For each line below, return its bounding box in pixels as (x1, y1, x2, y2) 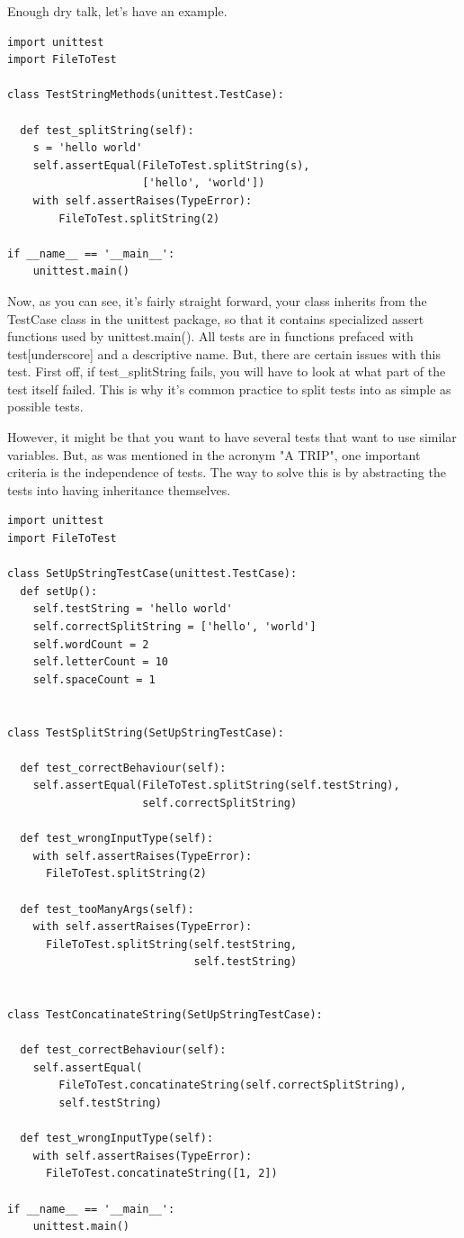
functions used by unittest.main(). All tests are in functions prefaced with (7, 327, 414, 346)
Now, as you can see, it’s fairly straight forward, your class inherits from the (7, 291, 427, 310)
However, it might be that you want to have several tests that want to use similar (7, 428, 457, 447)
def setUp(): (20, 584, 98, 598)
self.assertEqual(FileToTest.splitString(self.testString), (32, 779, 400, 792)
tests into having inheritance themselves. (7, 480, 231, 499)
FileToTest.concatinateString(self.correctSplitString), (58, 1079, 406, 1092)
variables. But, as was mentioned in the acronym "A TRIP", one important (7, 445, 421, 464)
